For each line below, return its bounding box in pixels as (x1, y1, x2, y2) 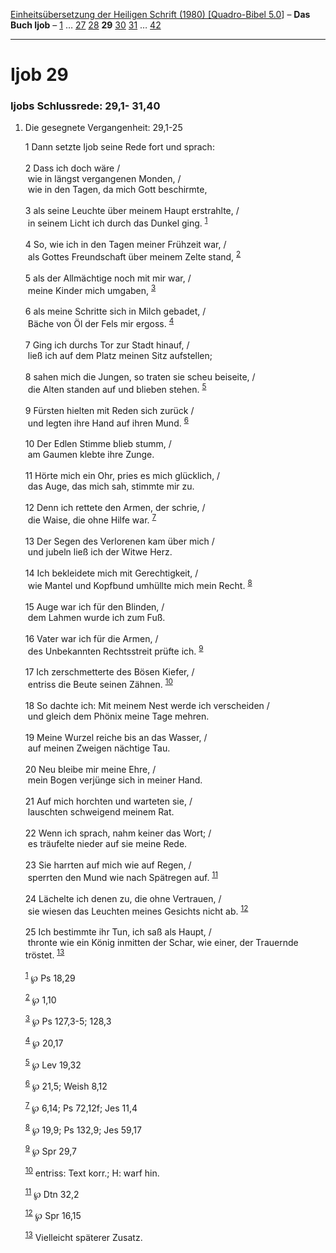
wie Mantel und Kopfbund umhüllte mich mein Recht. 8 (27, 578, 253, 591)
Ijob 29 (10, 64, 69, 86)
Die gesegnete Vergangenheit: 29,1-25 (24, 122, 183, 134)
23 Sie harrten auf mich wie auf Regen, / (24, 859, 192, 871)
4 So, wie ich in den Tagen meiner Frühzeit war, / (24, 239, 227, 251)
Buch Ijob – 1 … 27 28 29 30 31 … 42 (10, 19, 162, 31)
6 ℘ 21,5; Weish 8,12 (24, 1079, 108, 1092)
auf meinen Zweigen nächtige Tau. (27, 742, 171, 754)
